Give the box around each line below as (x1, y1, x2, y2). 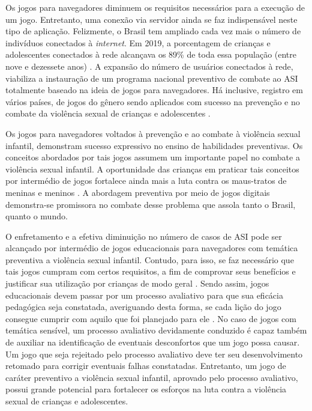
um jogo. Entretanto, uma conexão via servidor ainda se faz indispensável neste (5, 13, 298, 25)
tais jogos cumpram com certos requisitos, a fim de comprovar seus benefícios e (5, 265, 296, 278)
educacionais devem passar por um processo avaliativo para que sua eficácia (5, 288, 283, 301)
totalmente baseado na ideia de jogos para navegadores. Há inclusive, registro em (5, 84, 303, 96)
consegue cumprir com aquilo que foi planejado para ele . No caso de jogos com (5, 312, 296, 324)
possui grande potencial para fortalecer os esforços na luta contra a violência (5, 383, 287, 395)
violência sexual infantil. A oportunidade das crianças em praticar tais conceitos (5, 162, 299, 175)
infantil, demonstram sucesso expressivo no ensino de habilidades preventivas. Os (5, 139, 303, 151)
